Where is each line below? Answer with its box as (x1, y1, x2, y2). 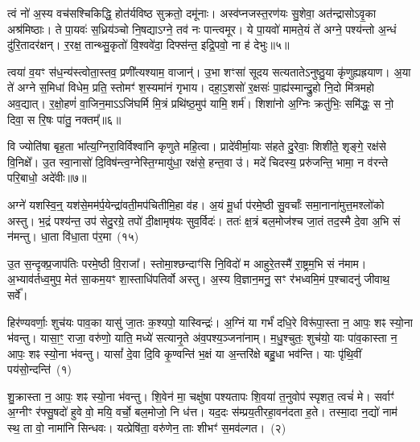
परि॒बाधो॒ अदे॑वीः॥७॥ (7, 169, 87, 186)
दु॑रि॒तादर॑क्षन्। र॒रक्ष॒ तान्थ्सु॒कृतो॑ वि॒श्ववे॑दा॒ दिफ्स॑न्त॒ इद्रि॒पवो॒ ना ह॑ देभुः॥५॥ (7, 36, 290, 53)
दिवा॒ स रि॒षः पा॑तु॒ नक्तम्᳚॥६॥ (7, 110, 121, 127)
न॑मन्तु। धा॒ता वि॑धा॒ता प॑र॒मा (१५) (7, 228, 139, 245)
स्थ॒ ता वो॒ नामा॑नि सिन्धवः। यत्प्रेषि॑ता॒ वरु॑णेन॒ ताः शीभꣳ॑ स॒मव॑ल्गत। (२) (7, 419, 286, 436)
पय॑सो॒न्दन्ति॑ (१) (7, 361, 72, 378)
